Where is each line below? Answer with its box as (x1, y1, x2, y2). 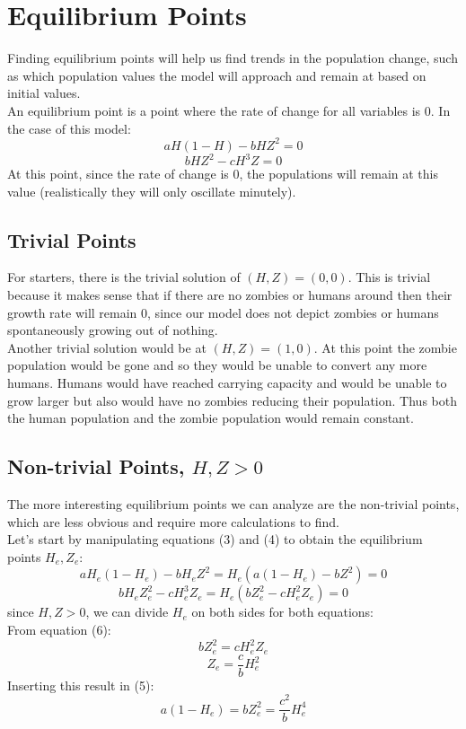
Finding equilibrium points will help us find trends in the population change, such (7, 48, 458, 67)
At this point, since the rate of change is (7, 164, 229, 183)
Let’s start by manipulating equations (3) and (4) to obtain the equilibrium (7, 530, 423, 549)
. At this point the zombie (313, 338, 457, 356)
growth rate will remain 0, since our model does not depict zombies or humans (7, 303, 439, 321)
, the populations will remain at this (239, 164, 438, 183)
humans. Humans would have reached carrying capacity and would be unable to (7, 373, 447, 392)
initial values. (7, 83, 81, 102)
